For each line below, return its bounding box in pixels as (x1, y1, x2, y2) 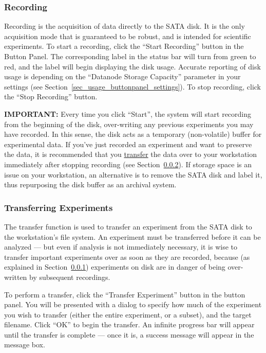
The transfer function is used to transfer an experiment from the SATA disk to (4, 221, 252, 232)
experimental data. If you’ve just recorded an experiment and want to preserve (4, 138, 252, 149)
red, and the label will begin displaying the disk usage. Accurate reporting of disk (4, 61, 261, 72)
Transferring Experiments (4, 201, 113, 214)
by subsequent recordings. (29, 271, 110, 282)
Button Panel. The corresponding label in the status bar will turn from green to (4, 51, 256, 61)
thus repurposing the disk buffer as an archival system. (4, 179, 177, 190)
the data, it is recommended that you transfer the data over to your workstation (4, 149, 257, 160)
